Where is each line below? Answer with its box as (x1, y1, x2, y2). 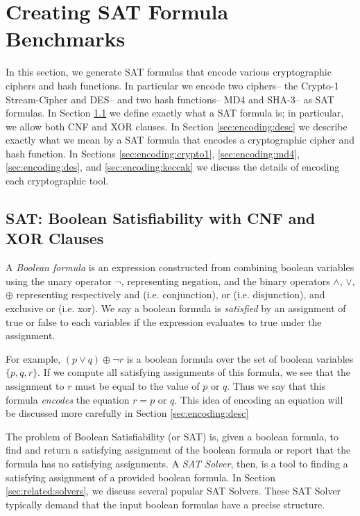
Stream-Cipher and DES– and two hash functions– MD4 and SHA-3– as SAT (6, 92, 334, 106)
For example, (6, 351, 61, 365)
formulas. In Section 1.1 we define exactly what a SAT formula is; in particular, (6, 105, 344, 120)
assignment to (6, 379, 65, 393)
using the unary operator (6, 273, 112, 288)
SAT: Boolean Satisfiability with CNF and (6, 207, 316, 229)
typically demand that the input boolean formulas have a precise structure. (6, 497, 325, 511)
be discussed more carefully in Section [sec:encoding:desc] (6, 406, 249, 420)
